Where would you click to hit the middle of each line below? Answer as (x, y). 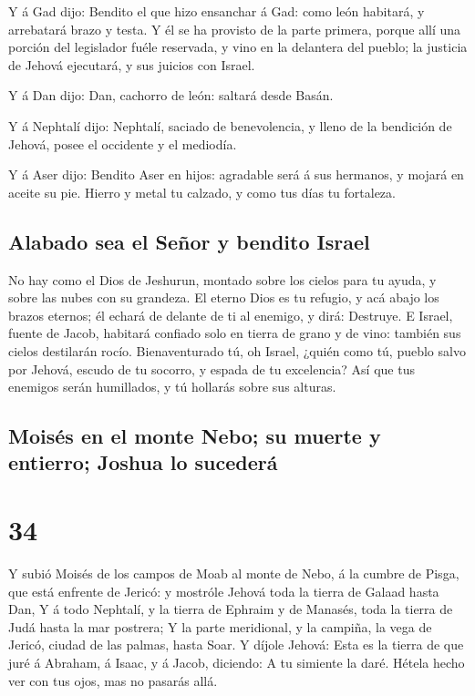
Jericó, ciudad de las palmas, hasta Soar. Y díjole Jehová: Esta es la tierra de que (236, 645)
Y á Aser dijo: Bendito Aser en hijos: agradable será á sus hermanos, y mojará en (236, 174)
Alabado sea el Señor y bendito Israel (189, 241)
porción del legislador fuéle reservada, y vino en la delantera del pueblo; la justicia (238, 47)
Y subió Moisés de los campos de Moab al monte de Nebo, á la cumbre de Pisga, (234, 573)
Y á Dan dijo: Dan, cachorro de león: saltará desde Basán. (171, 95)
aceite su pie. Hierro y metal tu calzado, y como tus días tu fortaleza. (202, 192)
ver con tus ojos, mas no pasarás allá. (113, 680)
